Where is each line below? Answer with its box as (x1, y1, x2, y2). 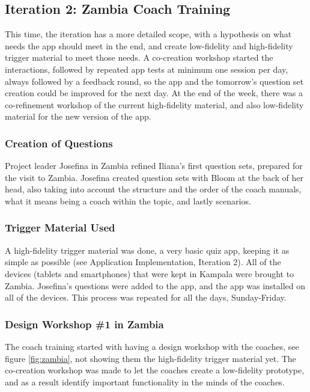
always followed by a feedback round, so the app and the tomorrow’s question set (5, 75, 304, 87)
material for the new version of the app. (5, 110, 151, 123)
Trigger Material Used (5, 220, 115, 235)
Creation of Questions (5, 135, 113, 150)
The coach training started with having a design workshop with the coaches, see (5, 340, 299, 352)
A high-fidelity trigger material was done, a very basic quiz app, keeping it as (5, 243, 290, 256)
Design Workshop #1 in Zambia (5, 316, 164, 331)
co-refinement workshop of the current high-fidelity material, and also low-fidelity (5, 98, 304, 111)
